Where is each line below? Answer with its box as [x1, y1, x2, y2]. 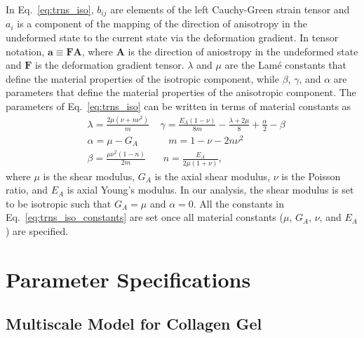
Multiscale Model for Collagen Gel [6, 313, 262, 334]
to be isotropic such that [6, 196, 112, 210]
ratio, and [6, 182, 48, 197]
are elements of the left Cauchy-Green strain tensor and [110, 2, 350, 16]
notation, [6, 43, 45, 58]
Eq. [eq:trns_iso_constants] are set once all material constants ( [6, 210, 283, 224]
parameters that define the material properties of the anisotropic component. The [6, 85, 356, 100]
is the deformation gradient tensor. [35, 58, 184, 72]
